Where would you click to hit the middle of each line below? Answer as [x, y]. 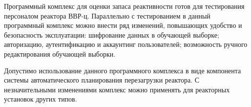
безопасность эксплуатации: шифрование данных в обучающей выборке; [112, 34]
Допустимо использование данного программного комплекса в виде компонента [123, 70]
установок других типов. [41, 99]
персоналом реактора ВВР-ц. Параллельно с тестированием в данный [107, 15]
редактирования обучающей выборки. [60, 53]
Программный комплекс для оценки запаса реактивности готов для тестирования [124, 6]
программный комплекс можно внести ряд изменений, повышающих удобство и [123, 25]
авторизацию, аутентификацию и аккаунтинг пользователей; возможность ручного [126, 44]
